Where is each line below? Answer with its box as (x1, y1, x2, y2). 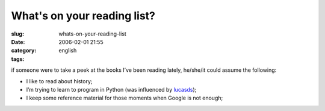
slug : (11, 30, 24, 37)
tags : (11, 55, 25, 63)
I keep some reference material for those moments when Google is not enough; (26, 94, 223, 102)
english (58, 47, 77, 54)
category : (11, 47, 37, 54)
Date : (11, 38, 25, 45)
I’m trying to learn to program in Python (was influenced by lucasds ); (26, 86, 197, 93)
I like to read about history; (26, 77, 93, 84)
